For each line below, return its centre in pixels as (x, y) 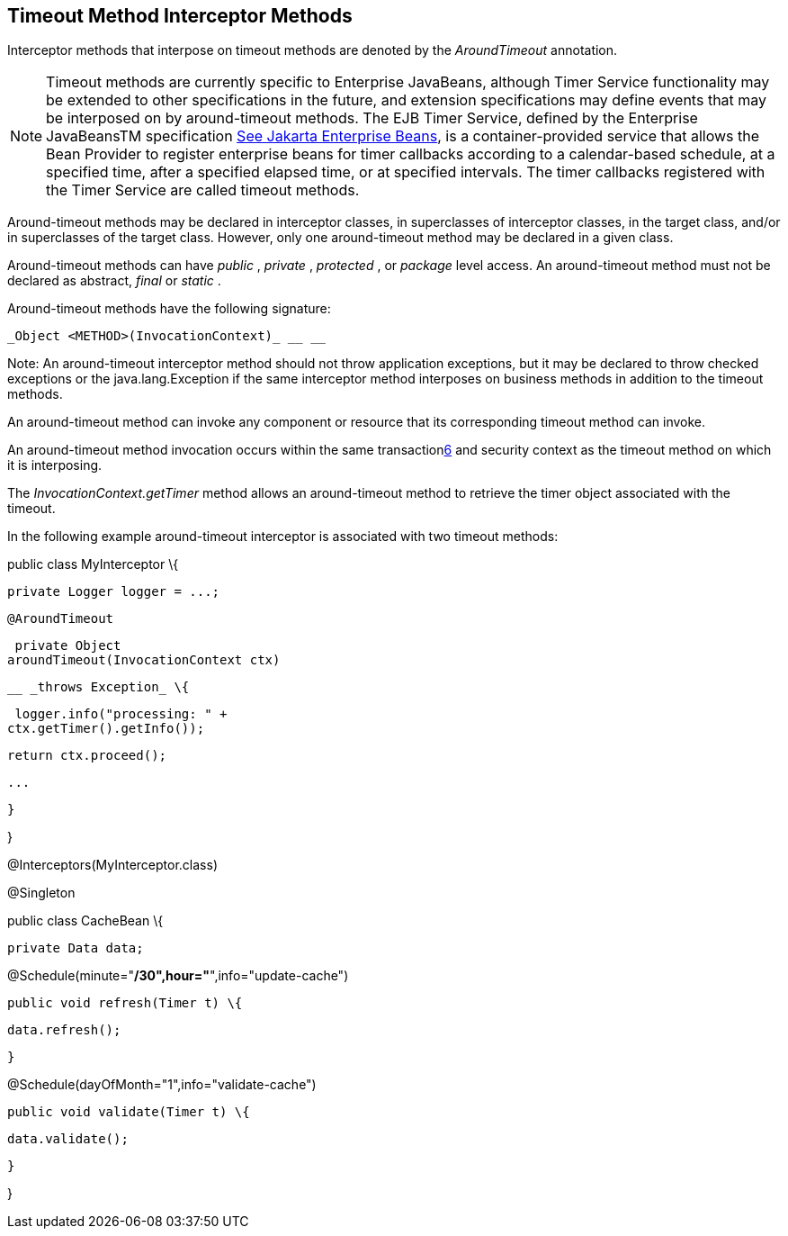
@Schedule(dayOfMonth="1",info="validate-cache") (162, 1085)
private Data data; (76, 948)
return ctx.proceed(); (87, 756)
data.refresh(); (64, 1030)
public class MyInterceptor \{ (93, 564)
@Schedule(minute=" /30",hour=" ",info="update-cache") (178, 976)
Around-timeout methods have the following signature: (169, 309)
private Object (68, 646)
